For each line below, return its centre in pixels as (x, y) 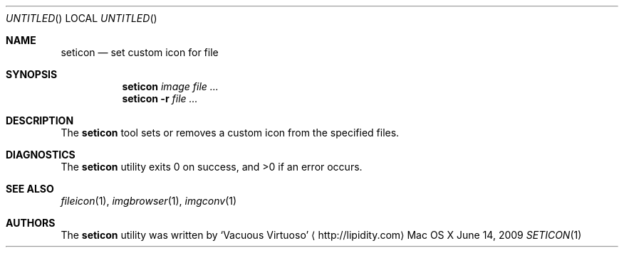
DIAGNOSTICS (41, 155)
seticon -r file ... (160, 98)
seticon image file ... (170, 86)
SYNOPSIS (32, 74)
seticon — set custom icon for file (140, 52)
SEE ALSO (30, 189)
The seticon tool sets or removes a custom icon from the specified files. (230, 133)
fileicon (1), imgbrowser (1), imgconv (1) (149, 201)
